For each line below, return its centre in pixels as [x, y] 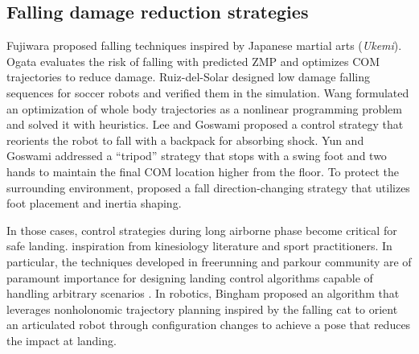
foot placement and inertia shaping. [94, 203]
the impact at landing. [62, 340]
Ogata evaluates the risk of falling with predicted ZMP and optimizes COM [193, 61]
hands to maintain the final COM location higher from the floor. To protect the [203, 171]
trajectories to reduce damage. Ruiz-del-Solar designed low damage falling [188, 77]
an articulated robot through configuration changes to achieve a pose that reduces [209, 325]
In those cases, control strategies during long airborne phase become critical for [202, 230]
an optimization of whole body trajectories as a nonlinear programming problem [204, 108]
